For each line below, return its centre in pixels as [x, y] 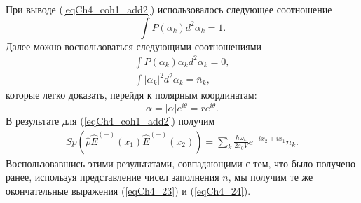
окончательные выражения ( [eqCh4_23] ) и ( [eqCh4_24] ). [128, 190]
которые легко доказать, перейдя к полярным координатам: [131, 95]
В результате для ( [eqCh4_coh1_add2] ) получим [110, 120]
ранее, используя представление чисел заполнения [113, 177]
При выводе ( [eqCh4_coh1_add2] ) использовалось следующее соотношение [169, 9]
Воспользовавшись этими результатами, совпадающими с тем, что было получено [180, 163]
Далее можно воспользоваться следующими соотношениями [134, 46]
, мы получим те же [271, 177]
